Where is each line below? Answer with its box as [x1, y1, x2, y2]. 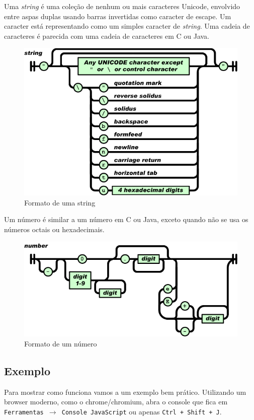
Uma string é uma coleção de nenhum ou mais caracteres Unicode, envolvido [4, 1, 240, 11]
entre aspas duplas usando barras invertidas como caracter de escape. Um [4, 11, 231, 21]
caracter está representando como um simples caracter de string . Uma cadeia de [4, 21, 250, 31]
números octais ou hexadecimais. [4, 224, 105, 234]
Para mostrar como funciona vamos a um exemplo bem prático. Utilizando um [4, 386, 246, 397]
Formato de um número [24, 338, 97, 348]
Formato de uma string [24, 197, 96, 207]
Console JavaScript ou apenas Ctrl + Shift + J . [61, 406, 222, 416]
